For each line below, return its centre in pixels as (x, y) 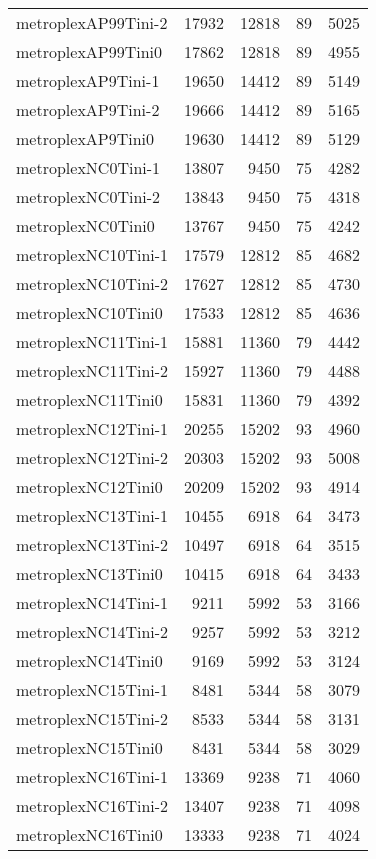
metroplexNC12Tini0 (89, 486)
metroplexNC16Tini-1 (92, 776)
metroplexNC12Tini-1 (92, 428)
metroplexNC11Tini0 (89, 399)
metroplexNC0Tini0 (85, 225)
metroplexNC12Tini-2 (92, 457)
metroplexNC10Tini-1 (92, 254)
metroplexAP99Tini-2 (92, 22)
